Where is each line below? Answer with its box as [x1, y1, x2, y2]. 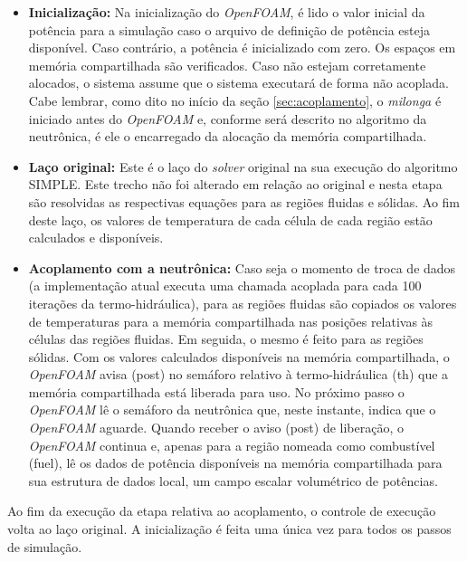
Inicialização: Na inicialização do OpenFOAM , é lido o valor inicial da [28, 3, 425, 21]
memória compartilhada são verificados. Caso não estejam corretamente [28, 55, 426, 74]
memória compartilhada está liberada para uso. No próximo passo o [28, 382, 405, 401]
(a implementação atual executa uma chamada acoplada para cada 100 [28, 276, 422, 295]
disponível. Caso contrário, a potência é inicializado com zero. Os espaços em [28, 38, 456, 57]
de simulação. [7, 537, 82, 556]
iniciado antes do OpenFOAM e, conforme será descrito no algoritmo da [28, 109, 427, 128]
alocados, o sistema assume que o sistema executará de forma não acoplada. [28, 73, 449, 92]
